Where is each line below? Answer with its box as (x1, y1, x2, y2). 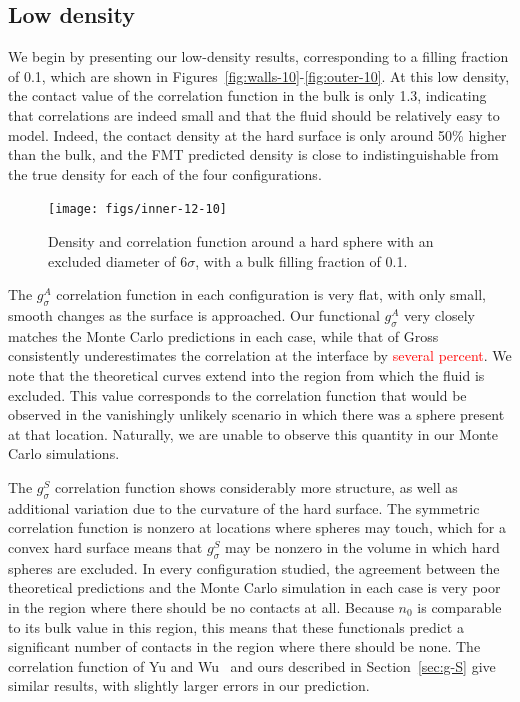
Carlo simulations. (8, 443, 120, 464)
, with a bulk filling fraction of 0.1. (195, 250, 408, 271)
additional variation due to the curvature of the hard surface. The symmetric (8, 497, 480, 518)
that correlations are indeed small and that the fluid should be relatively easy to (8, 104, 500, 125)
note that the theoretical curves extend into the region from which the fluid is (8, 364, 485, 385)
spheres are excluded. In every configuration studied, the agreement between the (8, 557, 500, 578)
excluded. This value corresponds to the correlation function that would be (8, 384, 467, 405)
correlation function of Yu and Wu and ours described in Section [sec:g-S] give (8, 655, 496, 676)
